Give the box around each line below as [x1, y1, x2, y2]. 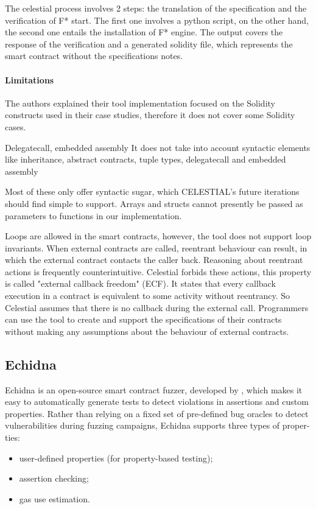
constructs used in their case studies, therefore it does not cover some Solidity [5, 108, 295, 121]
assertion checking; [19, 472, 89, 485]
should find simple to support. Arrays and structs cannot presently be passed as [5, 197, 303, 209]
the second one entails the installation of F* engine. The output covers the [5, 26, 283, 38]
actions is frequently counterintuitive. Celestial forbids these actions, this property [5, 265, 312, 278]
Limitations [5, 73, 54, 86]
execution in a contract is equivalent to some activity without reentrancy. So [5, 289, 290, 302]
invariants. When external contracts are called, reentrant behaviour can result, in [5, 241, 307, 254]
